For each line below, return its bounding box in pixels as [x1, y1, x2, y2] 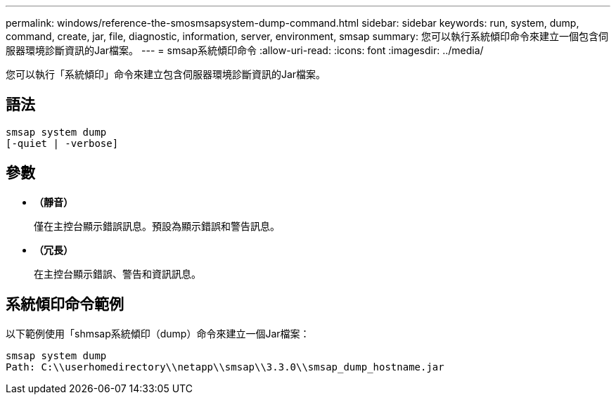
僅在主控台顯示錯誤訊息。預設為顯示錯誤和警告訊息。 [34, 219, 280, 232]
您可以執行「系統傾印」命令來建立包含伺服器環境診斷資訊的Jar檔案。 [6, 68, 326, 80]
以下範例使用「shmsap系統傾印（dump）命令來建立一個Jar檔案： [6, 327, 310, 340]
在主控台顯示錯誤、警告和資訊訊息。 [34, 267, 201, 280]
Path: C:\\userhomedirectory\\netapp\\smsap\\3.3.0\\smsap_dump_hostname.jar [6, 361, 444, 373]
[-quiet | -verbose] [6, 137, 119, 149]
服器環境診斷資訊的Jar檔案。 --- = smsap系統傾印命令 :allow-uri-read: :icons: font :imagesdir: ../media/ [6, 44, 484, 56]
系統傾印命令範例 [6, 295, 124, 314]
